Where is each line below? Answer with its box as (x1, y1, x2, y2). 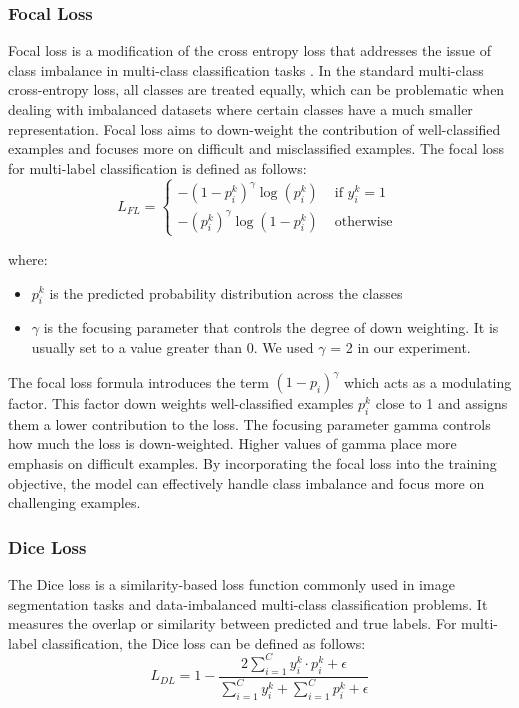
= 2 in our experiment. (330, 336, 471, 357)
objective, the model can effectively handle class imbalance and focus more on (8, 472, 485, 493)
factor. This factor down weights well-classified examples (8, 393, 354, 414)
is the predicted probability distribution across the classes (49, 282, 403, 303)
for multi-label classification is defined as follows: (8, 157, 307, 178)
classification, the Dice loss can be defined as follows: (41, 632, 366, 653)
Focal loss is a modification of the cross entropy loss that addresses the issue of (8, 40, 492, 61)
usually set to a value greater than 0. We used (31, 336, 314, 357)
